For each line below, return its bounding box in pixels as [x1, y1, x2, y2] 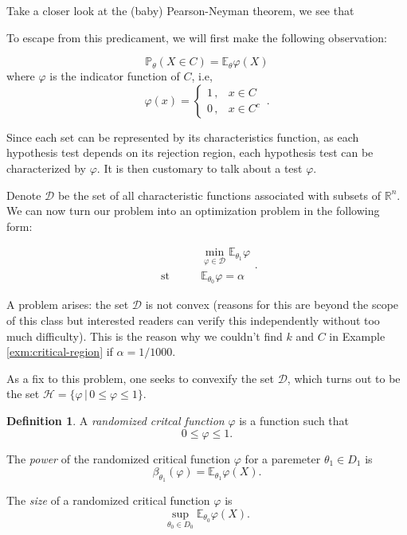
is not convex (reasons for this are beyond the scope [145, 296, 399, 313]
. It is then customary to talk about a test [96, 159, 303, 176]
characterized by [6, 159, 87, 176]
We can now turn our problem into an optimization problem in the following [6, 202, 380, 219]
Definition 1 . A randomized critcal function [6, 412, 225, 429]
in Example [329, 327, 385, 344]
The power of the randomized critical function [6, 450, 231, 467]
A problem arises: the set [6, 296, 129, 313]
